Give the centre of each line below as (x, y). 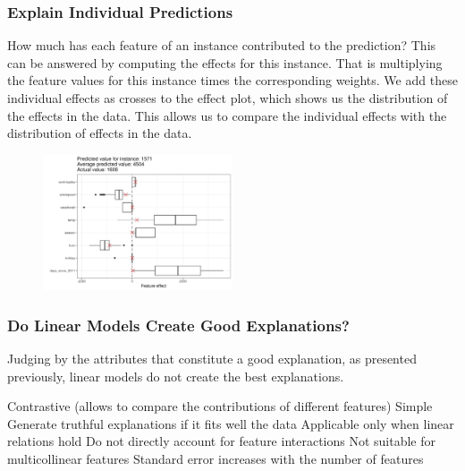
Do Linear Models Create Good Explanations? (178, 325)
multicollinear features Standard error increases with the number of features (216, 458)
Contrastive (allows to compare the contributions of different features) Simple (220, 406)
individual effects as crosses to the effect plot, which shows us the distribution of (228, 98)
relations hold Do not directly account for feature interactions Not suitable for (222, 441)
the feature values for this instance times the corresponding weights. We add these (232, 80)
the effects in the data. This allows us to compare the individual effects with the (227, 115)
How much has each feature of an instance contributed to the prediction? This (222, 45)
